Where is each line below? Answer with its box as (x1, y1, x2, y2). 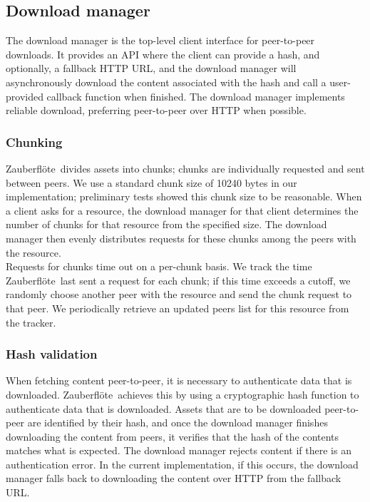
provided (6, 88, 43, 103)
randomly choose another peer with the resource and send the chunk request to (6, 287, 352, 302)
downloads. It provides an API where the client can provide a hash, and (6, 46, 320, 61)
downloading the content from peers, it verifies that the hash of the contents (6, 429, 339, 444)
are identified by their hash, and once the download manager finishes (27, 415, 328, 430)
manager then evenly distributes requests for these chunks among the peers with (6, 230, 356, 245)
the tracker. (6, 314, 56, 329)
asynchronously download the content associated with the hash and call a (6, 74, 327, 89)
